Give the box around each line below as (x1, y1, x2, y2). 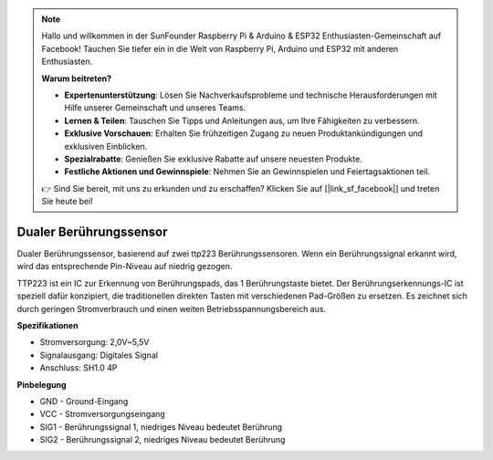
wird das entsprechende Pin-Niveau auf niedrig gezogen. (16, 261, 233, 272)
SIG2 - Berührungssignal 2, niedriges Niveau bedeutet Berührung (39, 434, 286, 445)
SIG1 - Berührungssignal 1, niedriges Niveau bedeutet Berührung (39, 421, 283, 433)
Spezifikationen (16, 319, 79, 330)
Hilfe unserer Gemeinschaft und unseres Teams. (64, 102, 246, 113)
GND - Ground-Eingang (39, 395, 129, 406)
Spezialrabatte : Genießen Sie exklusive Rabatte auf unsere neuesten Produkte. (64, 153, 362, 164)
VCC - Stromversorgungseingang (39, 409, 166, 420)
